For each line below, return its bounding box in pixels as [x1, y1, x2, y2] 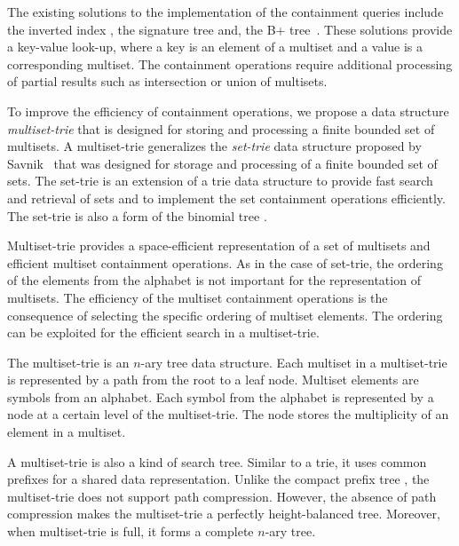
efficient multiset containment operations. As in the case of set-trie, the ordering [7, 253, 443, 272]
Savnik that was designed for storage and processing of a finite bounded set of [7, 154, 438, 172]
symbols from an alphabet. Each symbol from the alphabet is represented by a [7, 387, 434, 406]
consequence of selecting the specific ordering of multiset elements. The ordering [7, 305, 443, 324]
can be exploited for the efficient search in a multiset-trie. [7, 323, 320, 342]
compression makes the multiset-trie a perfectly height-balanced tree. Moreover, [7, 504, 440, 523]
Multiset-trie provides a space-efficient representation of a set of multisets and [7, 236, 431, 255]
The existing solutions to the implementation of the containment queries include [7, 3, 444, 20]
